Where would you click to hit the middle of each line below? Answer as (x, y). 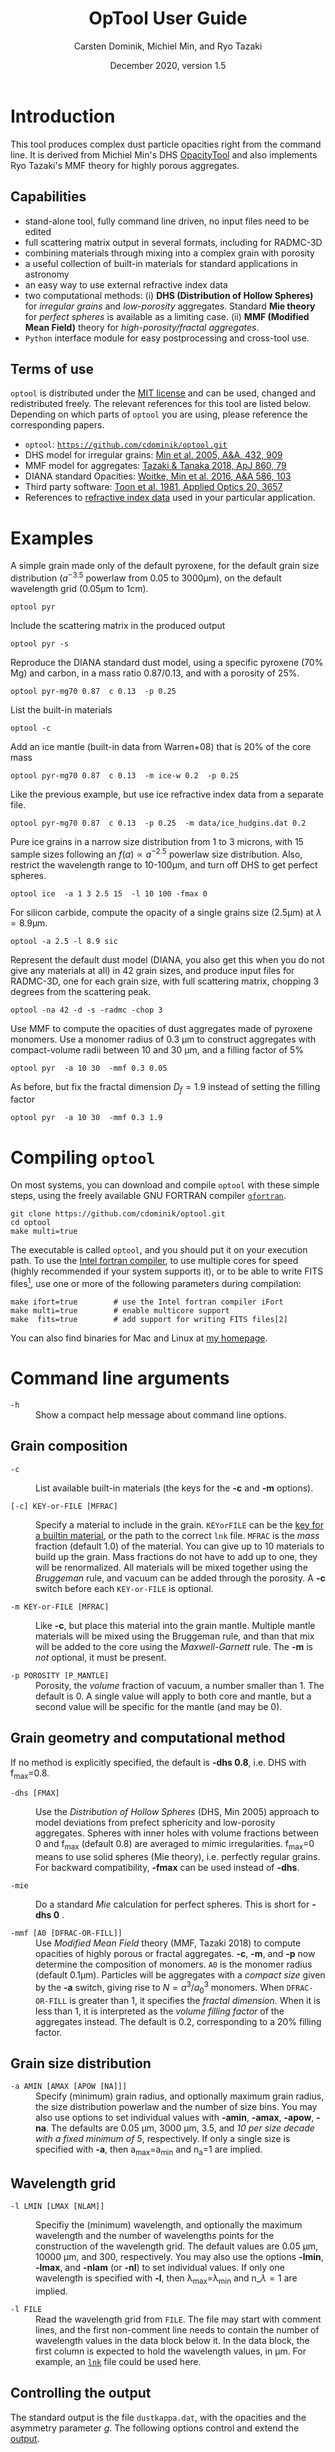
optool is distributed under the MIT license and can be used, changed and (163, 393)
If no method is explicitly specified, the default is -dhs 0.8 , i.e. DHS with (158, 1762)
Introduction (63, 116)
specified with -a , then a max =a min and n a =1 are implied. (149, 2150)
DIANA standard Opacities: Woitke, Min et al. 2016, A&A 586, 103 (158, 476)
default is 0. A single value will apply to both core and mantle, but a (173, 1696)
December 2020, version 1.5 (168, 65)
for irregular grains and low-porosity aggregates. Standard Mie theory (170, 306)
